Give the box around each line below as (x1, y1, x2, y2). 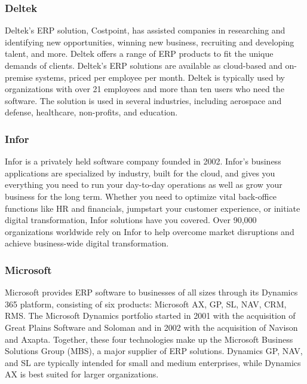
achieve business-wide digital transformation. (5, 237, 169, 249)
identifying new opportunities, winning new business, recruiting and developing (5, 35, 294, 48)
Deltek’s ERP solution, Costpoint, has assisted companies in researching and (5, 24, 285, 36)
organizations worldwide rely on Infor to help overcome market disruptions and (5, 225, 294, 237)
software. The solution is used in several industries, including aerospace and (5, 94, 282, 106)
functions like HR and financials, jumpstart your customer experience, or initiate (5, 202, 300, 214)
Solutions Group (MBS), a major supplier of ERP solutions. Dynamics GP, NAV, (5, 345, 303, 357)
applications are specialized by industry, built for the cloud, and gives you (5, 166, 275, 179)
